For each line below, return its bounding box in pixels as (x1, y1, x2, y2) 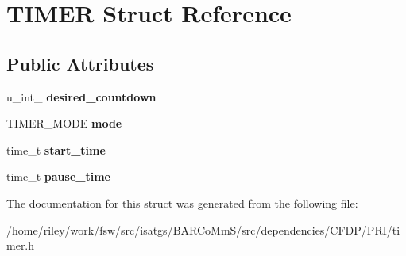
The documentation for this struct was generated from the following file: (6, 194, 358, 211)
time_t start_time (6, 141, 106, 158)
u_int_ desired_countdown (6, 88, 157, 105)
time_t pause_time (6, 168, 110, 185)
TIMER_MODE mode (6, 115, 122, 132)
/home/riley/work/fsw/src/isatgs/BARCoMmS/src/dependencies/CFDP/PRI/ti (6, 221, 400, 238)
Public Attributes (6, 51, 154, 75)
